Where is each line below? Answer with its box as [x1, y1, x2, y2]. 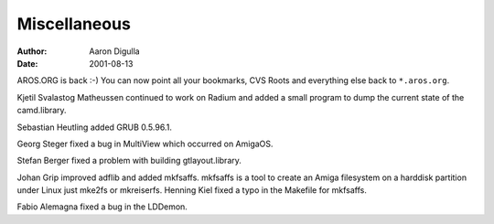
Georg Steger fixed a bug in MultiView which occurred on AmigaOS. [16, 138, 274, 149]
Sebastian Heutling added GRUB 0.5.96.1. [16, 122, 173, 133]
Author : [16, 46, 48, 57]
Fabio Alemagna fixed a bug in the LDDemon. [16, 201, 188, 212]
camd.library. [16, 105, 68, 116]
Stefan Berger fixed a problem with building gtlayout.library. [16, 155, 242, 166]
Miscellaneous [16, 14, 132, 34]
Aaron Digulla [89, 46, 141, 57]
